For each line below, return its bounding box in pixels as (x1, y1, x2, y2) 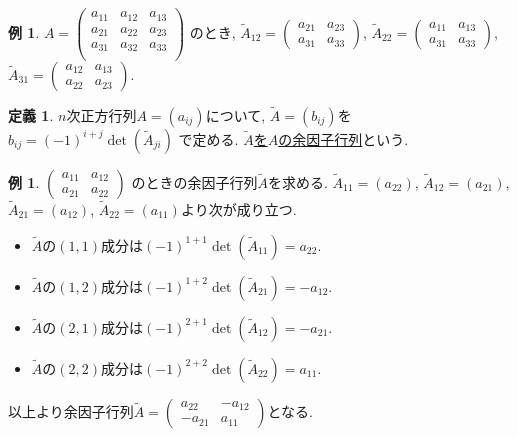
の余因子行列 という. (278, 128, 409, 149)
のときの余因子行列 (131, 171, 258, 192)
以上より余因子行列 (8, 400, 134, 421)
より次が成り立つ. (180, 199, 297, 219)
